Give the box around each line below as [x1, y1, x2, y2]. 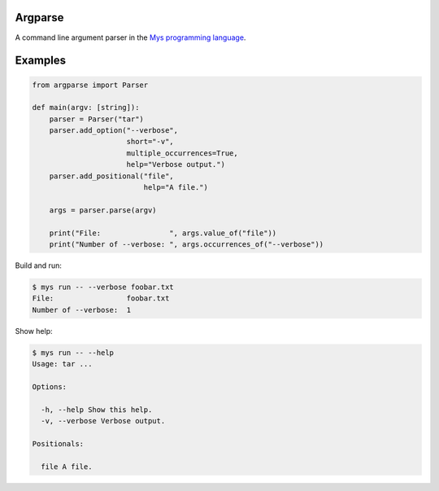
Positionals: [32, 439, 85, 448]
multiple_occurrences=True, [126, 148, 239, 158]
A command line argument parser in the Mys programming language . [15, 33, 246, 42]
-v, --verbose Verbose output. [41, 416, 166, 426]
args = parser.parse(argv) [49, 205, 158, 215]
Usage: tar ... [32, 359, 93, 369]
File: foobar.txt [32, 294, 170, 303]
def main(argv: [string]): [32, 103, 140, 112]
